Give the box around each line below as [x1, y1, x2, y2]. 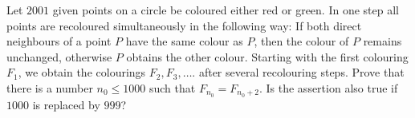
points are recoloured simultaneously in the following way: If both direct [6, 17, 362, 33]
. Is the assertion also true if [258, 79, 398, 96]
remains [363, 33, 402, 49]
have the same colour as [125, 33, 243, 49]
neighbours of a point [6, 33, 112, 49]
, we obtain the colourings [18, 64, 146, 81]
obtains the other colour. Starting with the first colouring [126, 48, 409, 65]
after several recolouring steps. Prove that [198, 64, 405, 81]
